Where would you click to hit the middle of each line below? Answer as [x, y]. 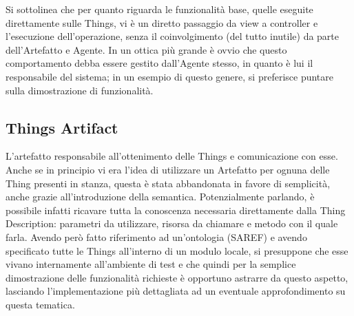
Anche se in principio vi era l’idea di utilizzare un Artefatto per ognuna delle [168, 169]
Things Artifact [62, 127]
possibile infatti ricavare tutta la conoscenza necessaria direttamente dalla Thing [176, 210]
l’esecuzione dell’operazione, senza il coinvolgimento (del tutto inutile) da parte [173, 36]
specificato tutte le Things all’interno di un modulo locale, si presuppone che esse [177, 250]
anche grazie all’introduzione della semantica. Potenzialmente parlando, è [160, 197]
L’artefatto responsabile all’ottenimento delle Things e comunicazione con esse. [172, 156]
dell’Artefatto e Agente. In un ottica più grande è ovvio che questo [146, 49]
